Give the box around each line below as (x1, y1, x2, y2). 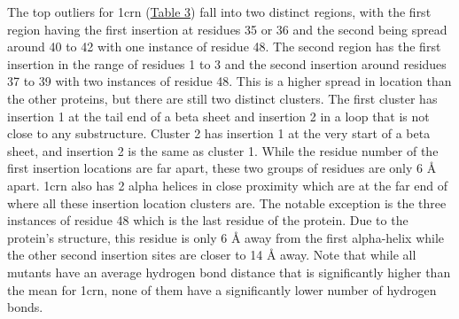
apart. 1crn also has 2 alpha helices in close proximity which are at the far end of (7, 175, 448, 194)
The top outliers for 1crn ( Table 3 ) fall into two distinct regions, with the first (7, 3, 432, 20)
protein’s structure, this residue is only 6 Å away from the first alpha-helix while (7, 228, 445, 246)
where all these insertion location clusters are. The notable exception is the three (7, 193, 447, 212)
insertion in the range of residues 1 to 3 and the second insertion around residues (7, 54, 447, 73)
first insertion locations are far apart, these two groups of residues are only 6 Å (7, 159, 437, 177)
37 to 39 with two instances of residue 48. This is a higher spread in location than (7, 72, 452, 90)
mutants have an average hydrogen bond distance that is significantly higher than (7, 262, 451, 281)
